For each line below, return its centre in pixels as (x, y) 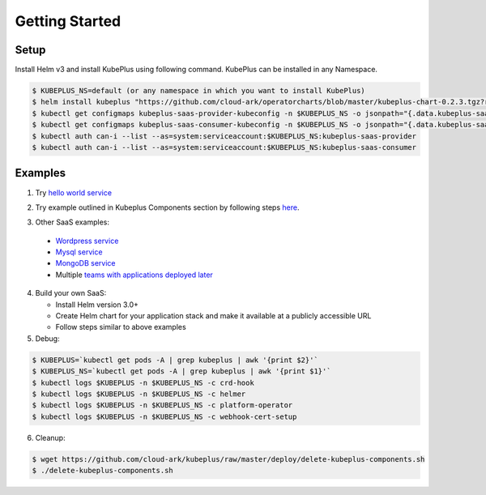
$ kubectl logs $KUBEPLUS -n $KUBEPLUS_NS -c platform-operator (162, 405)
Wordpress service (87, 241)
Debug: (47, 338)
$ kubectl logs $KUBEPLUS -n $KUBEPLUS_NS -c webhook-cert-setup (164, 416)
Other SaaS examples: (72, 222)
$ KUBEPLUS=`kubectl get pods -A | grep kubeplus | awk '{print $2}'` (175, 360)
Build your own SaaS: (71, 293)
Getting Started (68, 21)
